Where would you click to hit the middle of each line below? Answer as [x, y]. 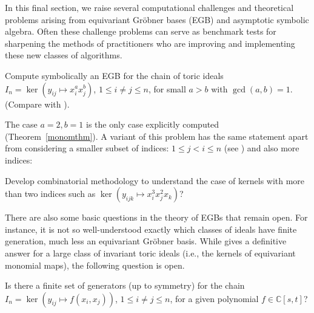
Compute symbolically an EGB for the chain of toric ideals [114, 75]
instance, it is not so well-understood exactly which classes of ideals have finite [151, 229]
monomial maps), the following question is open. [95, 265]
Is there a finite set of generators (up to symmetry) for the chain [125, 285]
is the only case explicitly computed [153, 124]
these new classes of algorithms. [64, 55]
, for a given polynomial [214, 298]
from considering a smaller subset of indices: [87, 148]
